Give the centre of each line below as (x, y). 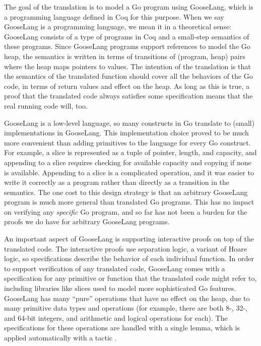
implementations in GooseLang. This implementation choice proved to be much (126, 133)
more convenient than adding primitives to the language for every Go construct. (127, 142)
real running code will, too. (46, 105)
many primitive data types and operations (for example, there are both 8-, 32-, (126, 308)
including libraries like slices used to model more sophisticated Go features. (120, 288)
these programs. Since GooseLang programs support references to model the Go (127, 46)
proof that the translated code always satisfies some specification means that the (128, 96)
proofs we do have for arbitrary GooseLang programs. (87, 221)
